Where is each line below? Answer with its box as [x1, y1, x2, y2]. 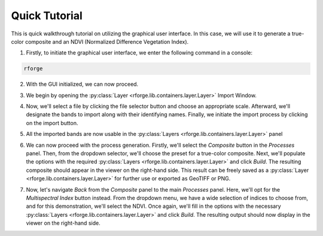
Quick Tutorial [11, 9, 83, 22]
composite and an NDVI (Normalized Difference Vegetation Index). [25, 38, 189, 45]
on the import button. [26, 119, 78, 126]
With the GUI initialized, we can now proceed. [26, 81, 139, 88]
